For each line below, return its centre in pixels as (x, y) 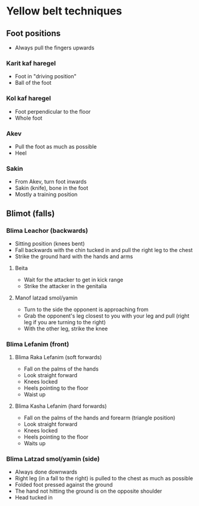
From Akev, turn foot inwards (51, 182)
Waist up (35, 395)
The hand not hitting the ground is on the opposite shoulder (88, 491)
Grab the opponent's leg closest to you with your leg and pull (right (107, 316)
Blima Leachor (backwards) (47, 230)
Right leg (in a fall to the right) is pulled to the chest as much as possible (104, 478)
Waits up (35, 443)
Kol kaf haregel (29, 99)
